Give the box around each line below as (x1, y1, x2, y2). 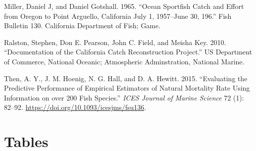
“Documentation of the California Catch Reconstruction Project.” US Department (4, 47, 252, 57)
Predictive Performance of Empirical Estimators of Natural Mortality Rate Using (4, 83, 250, 93)
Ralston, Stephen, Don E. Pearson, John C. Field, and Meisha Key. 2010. (4, 37, 226, 47)
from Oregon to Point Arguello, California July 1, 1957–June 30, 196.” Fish (4, 10, 232, 21)
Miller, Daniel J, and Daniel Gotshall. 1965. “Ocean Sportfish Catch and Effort (4, 1, 244, 11)
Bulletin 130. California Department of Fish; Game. (4, 20, 161, 31)
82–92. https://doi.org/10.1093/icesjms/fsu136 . (4, 102, 146, 112)
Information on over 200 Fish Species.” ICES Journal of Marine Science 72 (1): (4, 92, 244, 102)
